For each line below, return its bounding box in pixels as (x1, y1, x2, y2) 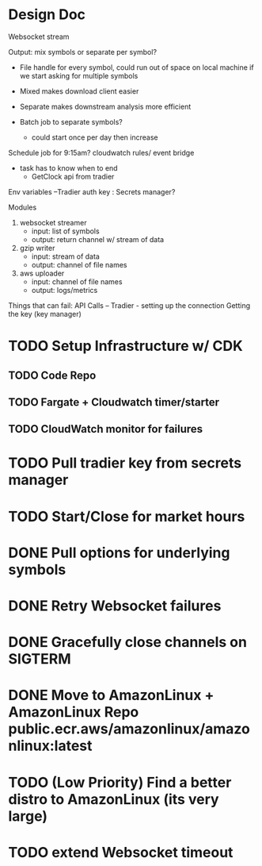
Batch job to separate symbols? (19, 117, 123, 126)
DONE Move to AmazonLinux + (8, 687, 215, 704)
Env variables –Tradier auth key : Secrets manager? (8, 187, 176, 196)
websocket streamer (19, 217, 87, 227)
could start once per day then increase (31, 133, 158, 142)
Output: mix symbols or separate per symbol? (8, 47, 157, 56)
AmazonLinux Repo (8, 703, 139, 722)
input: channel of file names (31, 276, 123, 287)
